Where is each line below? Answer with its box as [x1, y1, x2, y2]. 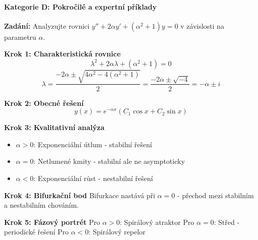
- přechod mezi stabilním [177, 190, 254, 200]
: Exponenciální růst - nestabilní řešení [33, 172, 153, 183]
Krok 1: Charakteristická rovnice [4, 48, 121, 59]
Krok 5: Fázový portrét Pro [4, 216, 100, 227]
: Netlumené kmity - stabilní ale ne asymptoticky [33, 156, 185, 166]
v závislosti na [180, 20, 224, 31]
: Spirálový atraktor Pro [119, 216, 195, 227]
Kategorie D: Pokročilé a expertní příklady [4, 1, 157, 12]
